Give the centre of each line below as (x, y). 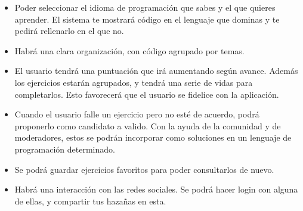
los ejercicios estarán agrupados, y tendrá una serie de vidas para (134, 82)
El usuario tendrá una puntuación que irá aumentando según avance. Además (156, 71)
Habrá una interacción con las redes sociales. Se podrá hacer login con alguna (156, 189)
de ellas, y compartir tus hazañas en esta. (90, 201)
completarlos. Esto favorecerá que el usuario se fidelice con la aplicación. (147, 94)
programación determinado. (65, 149)
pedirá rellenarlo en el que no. (69, 31)
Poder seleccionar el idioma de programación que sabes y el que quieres (145, 7)
